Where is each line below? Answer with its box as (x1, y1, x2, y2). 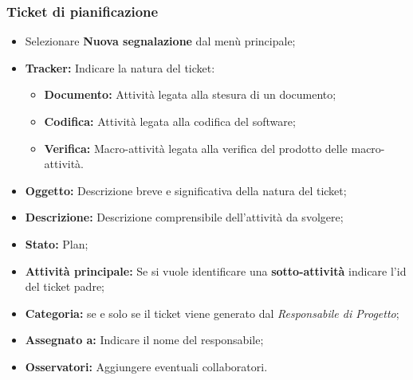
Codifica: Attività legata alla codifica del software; (44, 113, 296, 129)
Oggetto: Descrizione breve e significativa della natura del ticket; (25, 182, 347, 198)
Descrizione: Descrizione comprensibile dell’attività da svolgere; (25, 209, 344, 225)
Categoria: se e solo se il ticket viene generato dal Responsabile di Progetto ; (25, 304, 399, 321)
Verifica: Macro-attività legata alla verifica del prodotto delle (44, 139, 348, 156)
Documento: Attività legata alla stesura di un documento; (44, 86, 336, 103)
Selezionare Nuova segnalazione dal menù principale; (25, 33, 296, 49)
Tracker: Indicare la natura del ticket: (25, 59, 215, 76)
